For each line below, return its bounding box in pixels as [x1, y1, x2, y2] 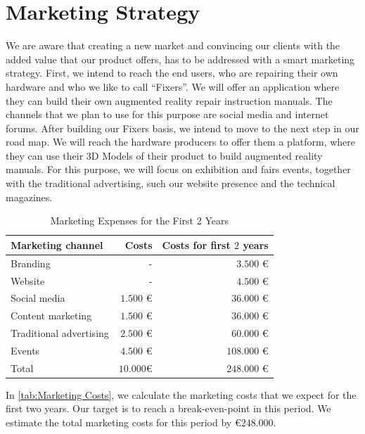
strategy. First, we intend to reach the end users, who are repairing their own [6, 65, 338, 80]
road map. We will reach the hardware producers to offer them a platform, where [6, 134, 356, 149]
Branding [11, 255, 51, 270]
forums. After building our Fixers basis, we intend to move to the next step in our [6, 120, 359, 135]
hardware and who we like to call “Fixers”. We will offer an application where [6, 79, 340, 94]
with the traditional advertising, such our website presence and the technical [6, 176, 335, 191]
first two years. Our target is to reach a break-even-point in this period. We [6, 401, 331, 416]
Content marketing [11, 308, 92, 323]
